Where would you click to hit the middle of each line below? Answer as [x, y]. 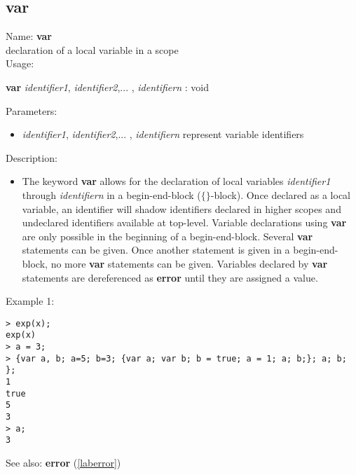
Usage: [20, 63]
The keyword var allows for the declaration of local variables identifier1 [176, 181]
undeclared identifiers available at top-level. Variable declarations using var [184, 222]
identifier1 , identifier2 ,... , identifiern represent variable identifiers [163, 134]
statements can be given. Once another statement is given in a [156, 250]
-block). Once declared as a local [280, 194]
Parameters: [32, 110]
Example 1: [30, 301]
